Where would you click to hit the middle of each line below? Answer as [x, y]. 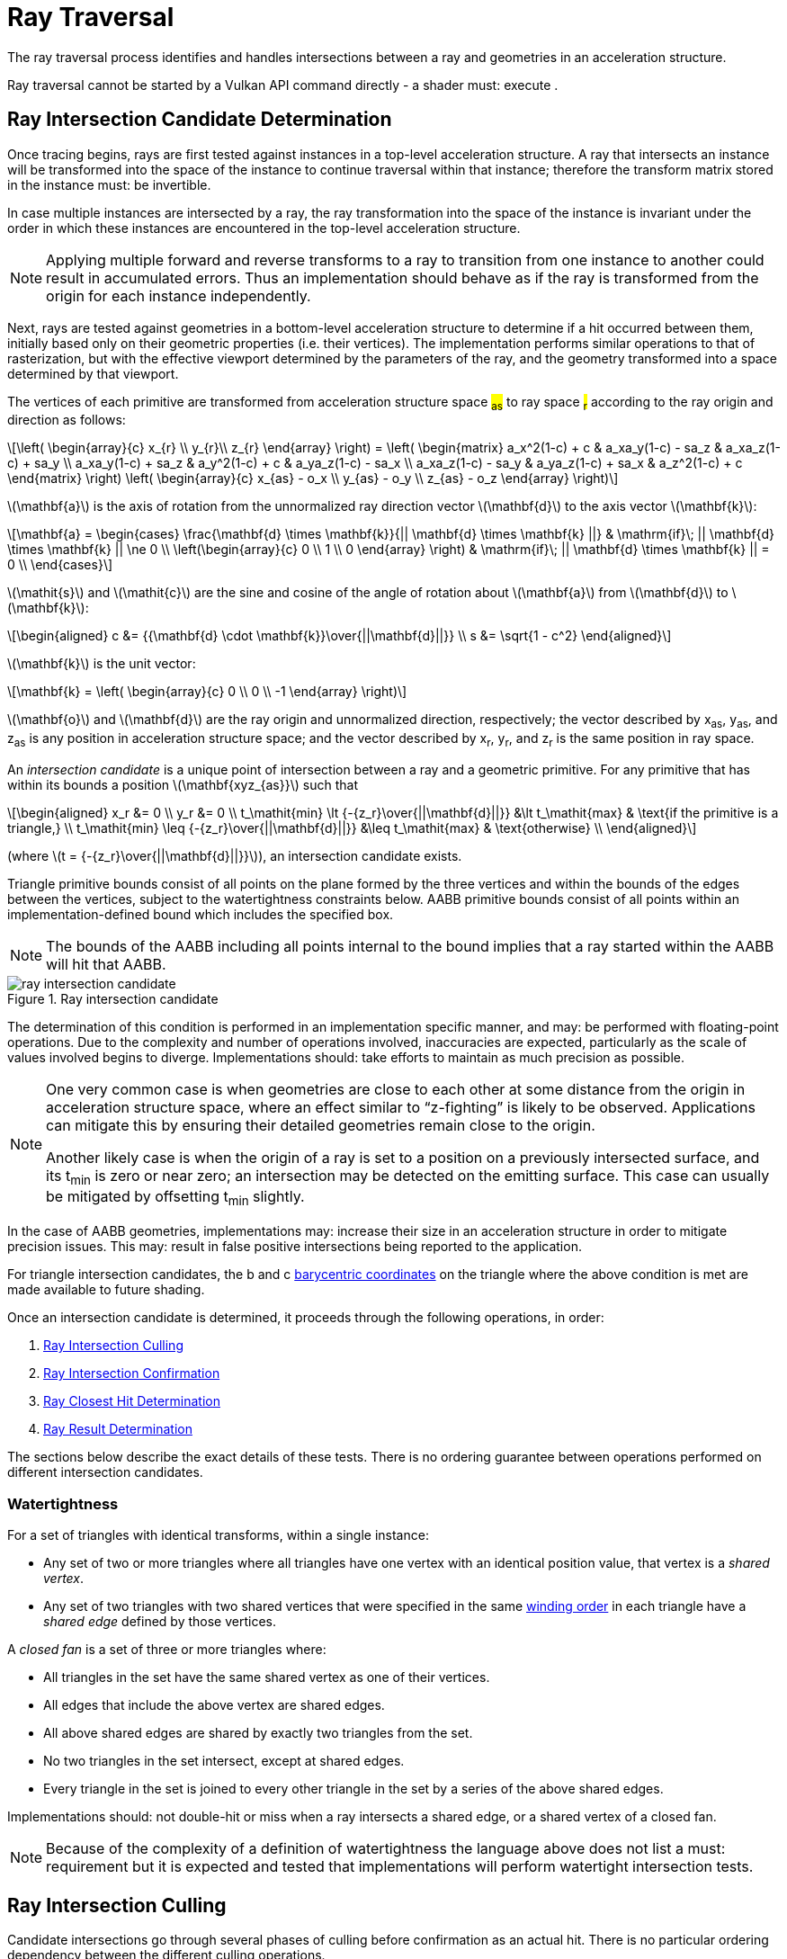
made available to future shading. [106, 1290]
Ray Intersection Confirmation [132, 1373]
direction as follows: [67, 420]
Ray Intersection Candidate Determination [200, 120]
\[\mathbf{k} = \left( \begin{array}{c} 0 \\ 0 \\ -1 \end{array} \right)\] [207, 692]
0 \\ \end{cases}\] [60, 565]
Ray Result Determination [118, 1429]
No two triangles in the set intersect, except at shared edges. [224, 1761]
